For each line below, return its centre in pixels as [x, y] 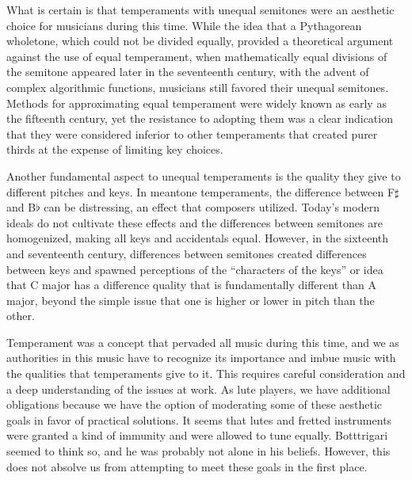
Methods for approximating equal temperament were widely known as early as [196, 103]
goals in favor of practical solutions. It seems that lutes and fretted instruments [199, 419]
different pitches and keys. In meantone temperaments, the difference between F [201, 191]
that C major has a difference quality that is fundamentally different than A [191, 285]
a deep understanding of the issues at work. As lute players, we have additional [198, 389]
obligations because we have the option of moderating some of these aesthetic [195, 404]
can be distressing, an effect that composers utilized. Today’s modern [212, 207]
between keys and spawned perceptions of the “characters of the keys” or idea [195, 269]
